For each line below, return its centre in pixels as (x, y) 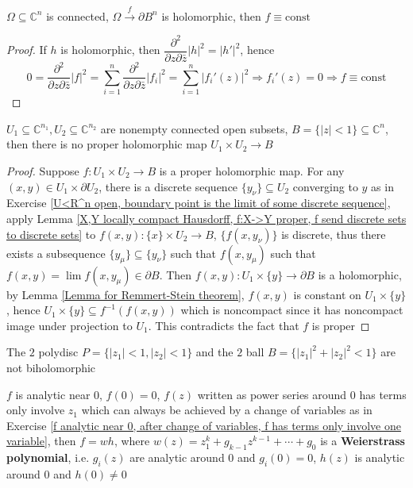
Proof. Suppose (43, 171)
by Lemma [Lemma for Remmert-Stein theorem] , (125, 294)
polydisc (58, 352)
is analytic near (53, 394)
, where (132, 441)
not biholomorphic (51, 367)
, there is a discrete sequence (168, 186)
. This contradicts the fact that (224, 325)
